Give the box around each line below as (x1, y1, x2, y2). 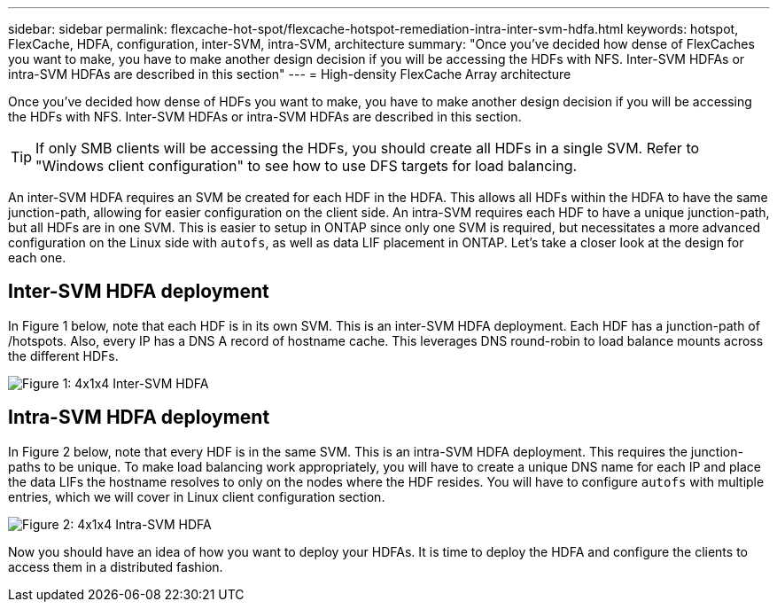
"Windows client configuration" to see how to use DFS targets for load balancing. (35, 157, 578, 175)
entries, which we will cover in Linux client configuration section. (8, 488, 385, 504)
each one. (8, 250, 66, 265)
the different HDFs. (8, 347, 119, 363)
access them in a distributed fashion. (8, 558, 223, 574)
